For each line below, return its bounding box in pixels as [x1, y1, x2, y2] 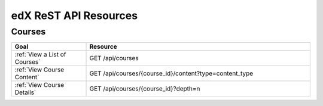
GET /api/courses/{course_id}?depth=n [89, 85, 200, 93]
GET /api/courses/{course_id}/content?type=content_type [89, 69, 254, 77]
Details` [14, 88, 36, 96]
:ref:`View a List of [14, 51, 66, 59]
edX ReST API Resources [11, 9, 138, 22]
